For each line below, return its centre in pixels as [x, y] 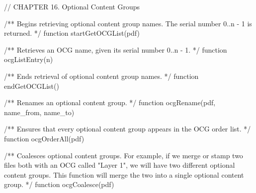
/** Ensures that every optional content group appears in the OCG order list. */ [128, 129]
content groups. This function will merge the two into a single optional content [124, 174]
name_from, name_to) [39, 112]
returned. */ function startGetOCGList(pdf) [72, 33]
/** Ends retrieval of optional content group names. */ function [101, 76]
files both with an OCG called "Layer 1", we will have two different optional [120, 165]
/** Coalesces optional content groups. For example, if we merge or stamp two [124, 155]
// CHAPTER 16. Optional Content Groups [72, 6]
